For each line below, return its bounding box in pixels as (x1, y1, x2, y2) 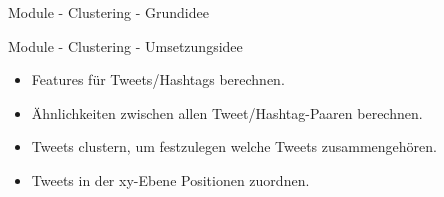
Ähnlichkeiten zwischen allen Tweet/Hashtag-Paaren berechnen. (31, 102, 423, 123)
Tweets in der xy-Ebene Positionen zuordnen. (31, 169, 310, 190)
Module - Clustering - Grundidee (8, 2, 209, 22)
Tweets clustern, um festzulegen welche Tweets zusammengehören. (31, 136, 437, 157)
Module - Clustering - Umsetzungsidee (8, 35, 243, 56)
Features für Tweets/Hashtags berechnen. (31, 69, 285, 90)
